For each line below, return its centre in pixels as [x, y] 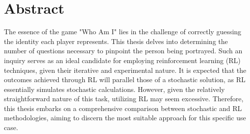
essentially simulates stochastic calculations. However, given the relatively [114, 89]
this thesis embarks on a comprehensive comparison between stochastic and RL [123, 108]
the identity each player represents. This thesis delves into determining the [116, 41]
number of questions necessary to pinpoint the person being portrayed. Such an [123, 51]
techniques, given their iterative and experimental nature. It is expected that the [125, 70]
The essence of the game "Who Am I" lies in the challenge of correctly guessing [123, 32]
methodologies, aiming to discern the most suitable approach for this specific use [125, 118]
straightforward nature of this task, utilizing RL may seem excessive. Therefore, [124, 99]
